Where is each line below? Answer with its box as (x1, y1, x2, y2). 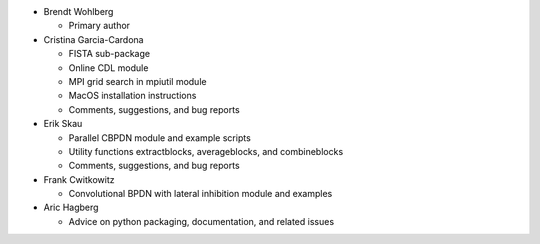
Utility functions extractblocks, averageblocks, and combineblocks (68, 145, 344, 157)
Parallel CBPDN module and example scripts (68, 131, 252, 144)
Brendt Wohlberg (43, 6, 114, 17)
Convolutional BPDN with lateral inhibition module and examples (68, 188, 333, 200)
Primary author (68, 20, 130, 32)
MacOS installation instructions (68, 90, 197, 102)
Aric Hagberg (43, 201, 99, 214)
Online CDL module (68, 61, 149, 74)
